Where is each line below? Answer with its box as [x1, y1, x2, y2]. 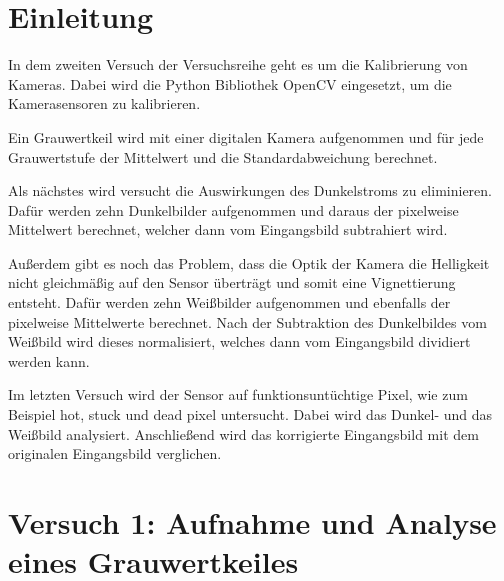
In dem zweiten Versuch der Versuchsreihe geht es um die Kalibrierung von [8, 54, 468, 75]
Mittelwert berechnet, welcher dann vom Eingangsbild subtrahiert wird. [8, 219, 448, 240]
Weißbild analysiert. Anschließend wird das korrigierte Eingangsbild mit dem [8, 423, 479, 444]
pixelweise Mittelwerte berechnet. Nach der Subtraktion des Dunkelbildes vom [8, 311, 487, 332]
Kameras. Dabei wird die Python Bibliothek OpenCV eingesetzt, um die [8, 73, 452, 94]
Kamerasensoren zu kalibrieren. [8, 93, 201, 114]
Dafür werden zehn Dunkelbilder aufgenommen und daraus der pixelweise [8, 199, 459, 220]
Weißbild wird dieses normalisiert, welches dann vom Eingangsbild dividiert [8, 331, 471, 352]
